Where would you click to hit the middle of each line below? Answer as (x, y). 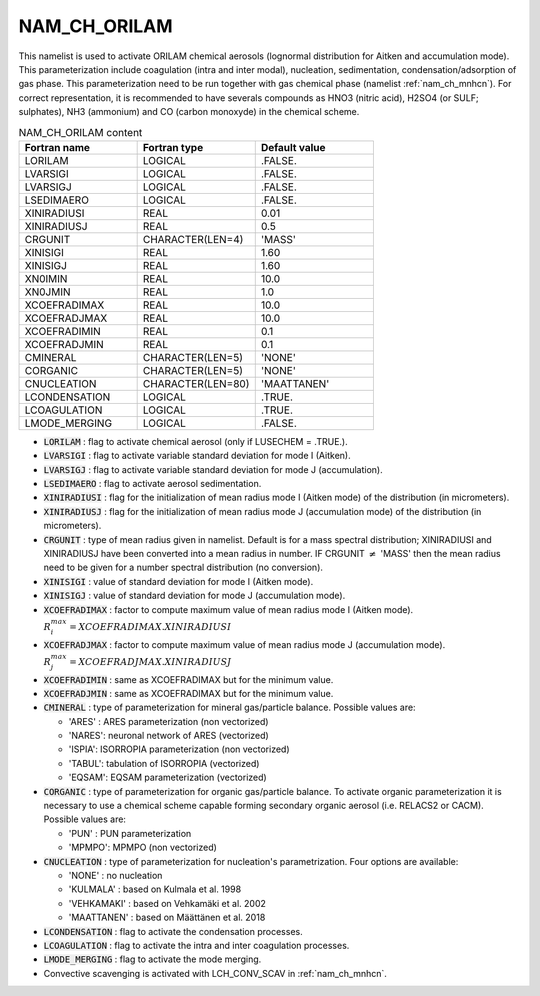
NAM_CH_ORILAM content (80, 132)
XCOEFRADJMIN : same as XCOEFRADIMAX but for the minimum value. (188, 693)
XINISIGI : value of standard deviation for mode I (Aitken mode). (178, 581)
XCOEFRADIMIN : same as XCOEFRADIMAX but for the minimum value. (188, 679)
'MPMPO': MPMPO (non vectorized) (142, 847)
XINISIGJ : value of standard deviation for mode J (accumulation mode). (194, 596)
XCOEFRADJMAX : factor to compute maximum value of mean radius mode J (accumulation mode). (244, 644)
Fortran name (57, 147)
